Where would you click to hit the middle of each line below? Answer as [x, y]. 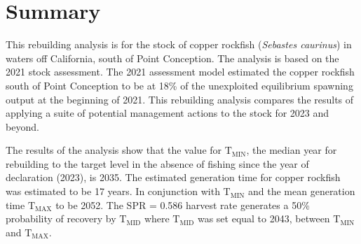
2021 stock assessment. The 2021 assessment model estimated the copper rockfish [180, 72]
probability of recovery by [61, 218]
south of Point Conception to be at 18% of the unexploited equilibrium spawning [179, 85]
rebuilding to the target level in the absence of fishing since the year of [157, 163]
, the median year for [292, 150]
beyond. [22, 126]
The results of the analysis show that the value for [114, 150]
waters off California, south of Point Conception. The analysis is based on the [172, 58]
